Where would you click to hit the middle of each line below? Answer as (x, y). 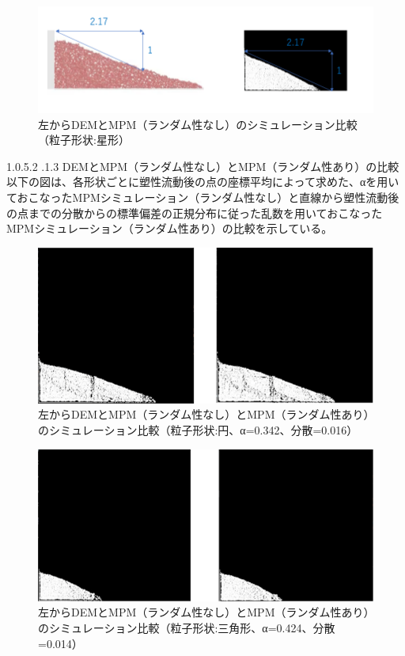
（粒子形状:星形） (84, 140)
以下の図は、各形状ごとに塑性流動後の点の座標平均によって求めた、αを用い (203, 182)
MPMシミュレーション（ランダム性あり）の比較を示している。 (170, 228)
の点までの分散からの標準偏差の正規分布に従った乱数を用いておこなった (195, 212)
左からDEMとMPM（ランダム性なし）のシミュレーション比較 (198, 124)
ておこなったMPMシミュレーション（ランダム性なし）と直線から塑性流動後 (203, 197)
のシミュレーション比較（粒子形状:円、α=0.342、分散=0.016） (198, 430)
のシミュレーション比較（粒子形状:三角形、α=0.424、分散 (187, 627)
